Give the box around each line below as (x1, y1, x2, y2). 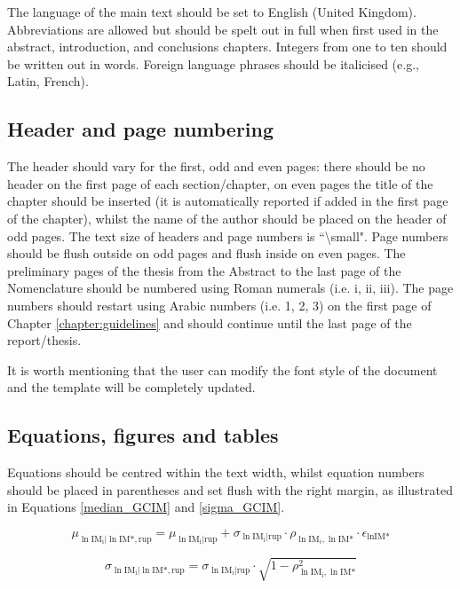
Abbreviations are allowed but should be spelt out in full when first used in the (7, 20, 439, 38)
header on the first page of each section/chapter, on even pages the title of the (7, 174, 433, 192)
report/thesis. (7, 331, 82, 349)
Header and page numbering (7, 115, 274, 143)
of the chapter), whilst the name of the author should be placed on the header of (7, 208, 447, 227)
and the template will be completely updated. (7, 378, 256, 397)
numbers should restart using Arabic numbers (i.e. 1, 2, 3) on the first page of (7, 295, 432, 314)
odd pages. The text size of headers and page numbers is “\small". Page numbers (7, 226, 448, 245)
